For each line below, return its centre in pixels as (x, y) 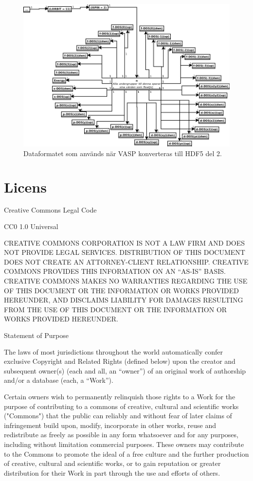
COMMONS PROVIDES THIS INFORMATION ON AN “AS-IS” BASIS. (115, 271)
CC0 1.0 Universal (31, 226)
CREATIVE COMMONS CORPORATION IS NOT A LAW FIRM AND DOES (125, 242)
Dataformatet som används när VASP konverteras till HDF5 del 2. (123, 153)
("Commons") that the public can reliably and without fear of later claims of (118, 416)
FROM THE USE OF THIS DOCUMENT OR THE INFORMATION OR (116, 309)
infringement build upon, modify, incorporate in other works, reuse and (110, 425)
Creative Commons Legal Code (50, 210)
